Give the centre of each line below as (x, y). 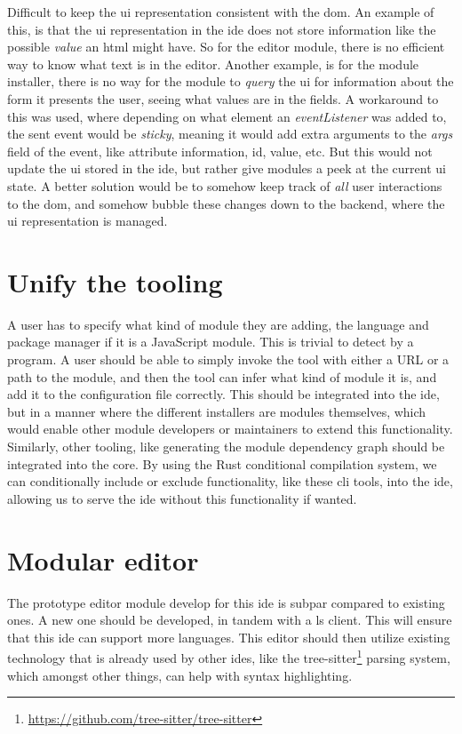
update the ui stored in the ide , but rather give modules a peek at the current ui (227, 168)
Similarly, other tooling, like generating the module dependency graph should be (226, 446)
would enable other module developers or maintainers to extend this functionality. (230, 429)
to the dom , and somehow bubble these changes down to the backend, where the (226, 203)
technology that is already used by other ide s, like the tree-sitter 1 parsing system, (229, 656)
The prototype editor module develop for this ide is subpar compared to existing (226, 602)
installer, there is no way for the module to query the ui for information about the (231, 81)
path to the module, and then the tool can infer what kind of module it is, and (222, 376)
